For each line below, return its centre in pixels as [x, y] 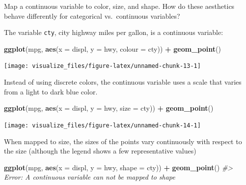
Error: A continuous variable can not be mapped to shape [90, 177]
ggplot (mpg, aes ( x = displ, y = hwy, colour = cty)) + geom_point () [112, 48]
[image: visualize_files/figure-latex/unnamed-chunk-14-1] [102, 125]
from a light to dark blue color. [51, 91]
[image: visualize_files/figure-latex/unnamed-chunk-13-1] [102, 66]
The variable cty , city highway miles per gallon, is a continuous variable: [114, 32]
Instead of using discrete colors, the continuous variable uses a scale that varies [123, 82]
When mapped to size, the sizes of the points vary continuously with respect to [123, 141]
